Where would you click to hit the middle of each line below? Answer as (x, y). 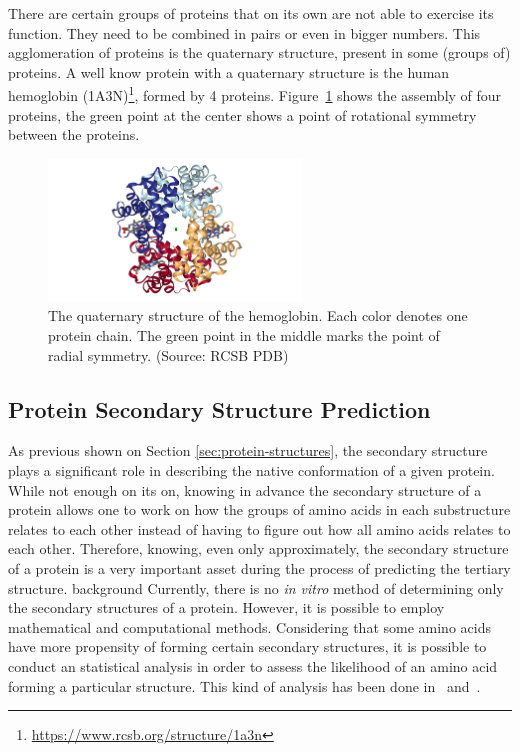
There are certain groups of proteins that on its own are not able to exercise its (251, 13)
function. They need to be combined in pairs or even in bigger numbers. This (244, 32)
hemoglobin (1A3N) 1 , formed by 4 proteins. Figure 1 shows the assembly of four (255, 94)
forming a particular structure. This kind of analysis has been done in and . (244, 685)
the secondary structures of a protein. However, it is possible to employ (226, 607)
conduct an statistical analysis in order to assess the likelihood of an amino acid (253, 665)
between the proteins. (74, 134)
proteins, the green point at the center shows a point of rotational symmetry (242, 114)
